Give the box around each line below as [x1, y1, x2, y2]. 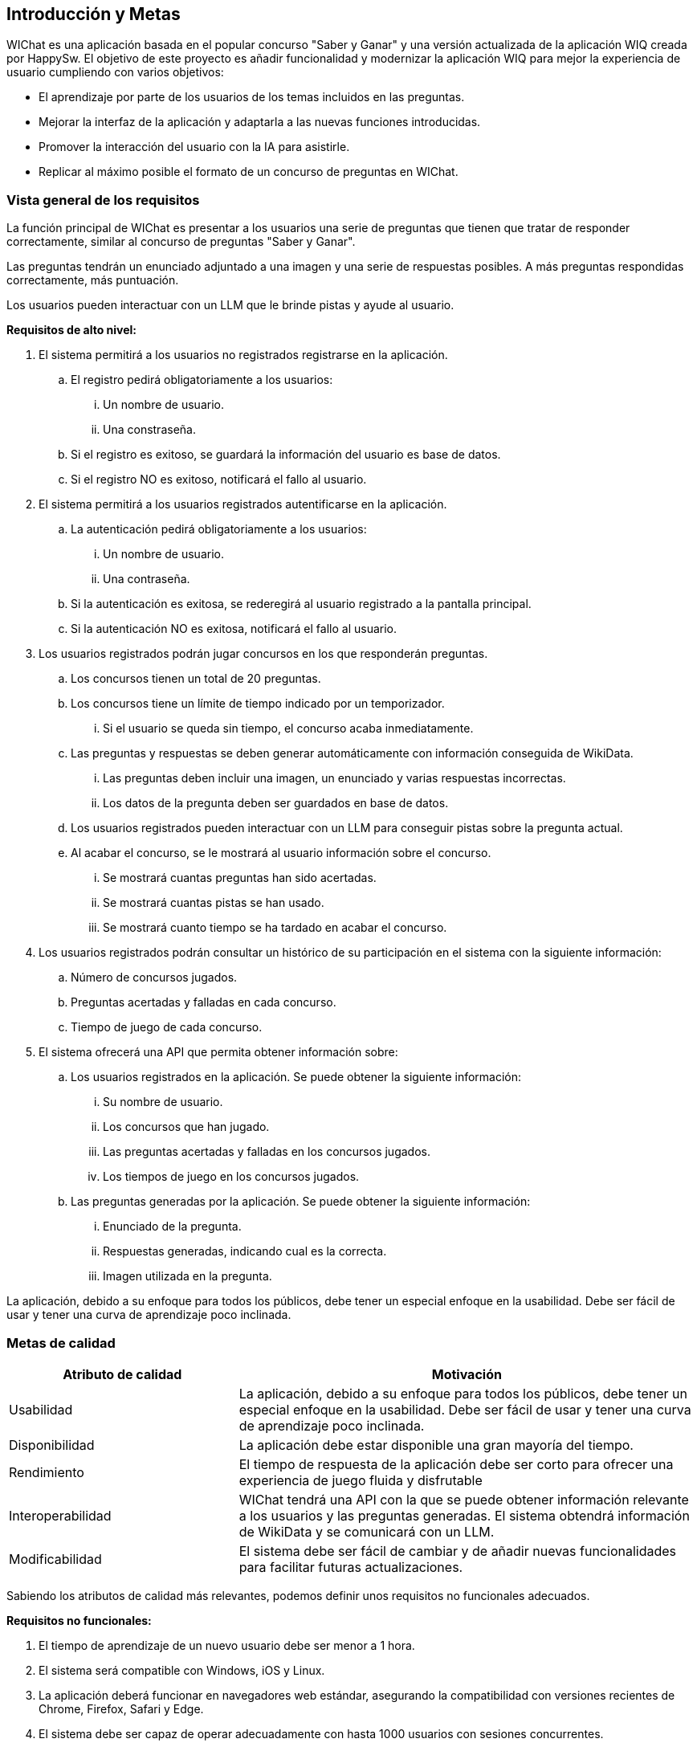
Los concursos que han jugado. [103, 1120, 270, 1134]
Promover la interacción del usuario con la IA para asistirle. [39, 140, 350, 154]
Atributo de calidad [63, 1365, 182, 1382]
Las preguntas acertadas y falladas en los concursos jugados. [103, 1145, 430, 1159]
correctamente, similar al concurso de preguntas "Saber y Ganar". [6, 235, 356, 249]
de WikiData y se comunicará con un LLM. [238, 1523, 495, 1540]
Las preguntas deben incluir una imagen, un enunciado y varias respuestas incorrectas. [103, 771, 566, 786]
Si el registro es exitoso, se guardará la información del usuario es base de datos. [71, 447, 501, 462]
